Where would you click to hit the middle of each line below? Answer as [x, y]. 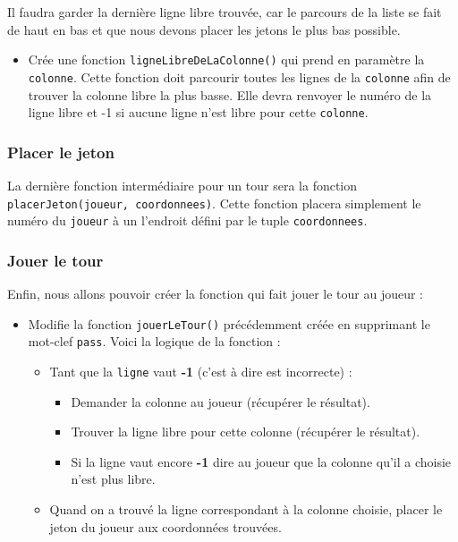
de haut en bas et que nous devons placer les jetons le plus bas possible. [204, 29]
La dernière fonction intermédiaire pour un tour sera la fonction [182, 185]
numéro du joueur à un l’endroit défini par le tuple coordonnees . [187, 220]
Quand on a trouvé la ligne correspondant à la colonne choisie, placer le [246, 509]
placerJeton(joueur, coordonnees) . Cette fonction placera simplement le [214, 203]
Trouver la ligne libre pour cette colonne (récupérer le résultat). [246, 432]
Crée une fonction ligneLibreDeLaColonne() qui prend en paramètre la [226, 59]
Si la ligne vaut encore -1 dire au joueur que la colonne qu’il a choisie [261, 461]
